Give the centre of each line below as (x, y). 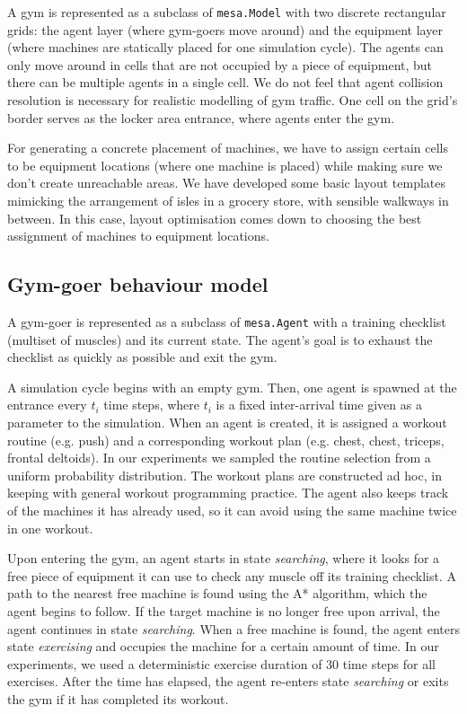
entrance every (47, 405)
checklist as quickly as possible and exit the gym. (142, 357)
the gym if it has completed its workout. (118, 698)
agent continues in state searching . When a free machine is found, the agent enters (233, 628)
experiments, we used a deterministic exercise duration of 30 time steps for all (221, 663)
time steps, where (152, 405)
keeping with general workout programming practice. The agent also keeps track (228, 493)
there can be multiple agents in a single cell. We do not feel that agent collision (225, 82)
